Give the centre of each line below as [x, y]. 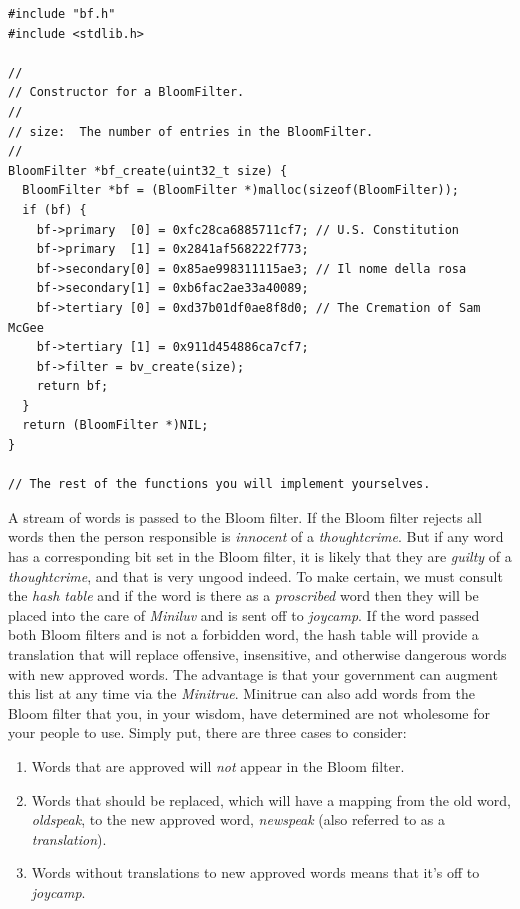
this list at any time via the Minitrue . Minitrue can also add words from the [241, 693]
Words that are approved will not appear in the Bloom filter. [218, 765]
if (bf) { [54, 209]
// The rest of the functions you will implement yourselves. [219, 484]
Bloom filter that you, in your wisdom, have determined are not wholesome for [249, 712]
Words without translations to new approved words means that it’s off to [255, 872]
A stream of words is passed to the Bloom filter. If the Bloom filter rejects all [245, 516]
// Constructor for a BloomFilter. [126, 92]
